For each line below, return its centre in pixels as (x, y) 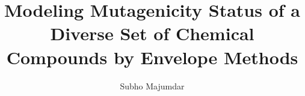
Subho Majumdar (152, 85)
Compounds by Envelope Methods (152, 57)
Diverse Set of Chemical (152, 33)
